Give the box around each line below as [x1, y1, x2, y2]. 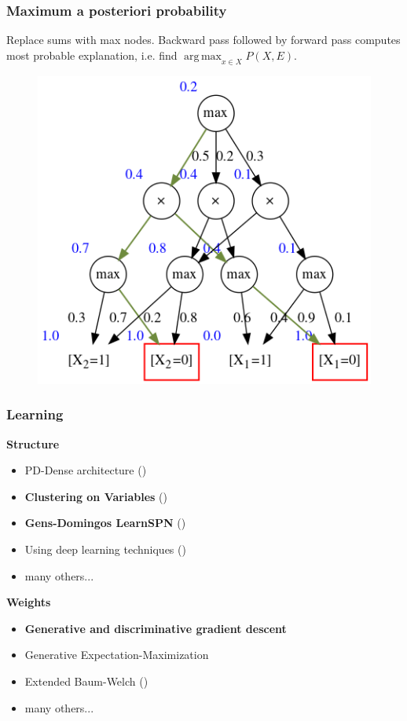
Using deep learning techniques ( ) [24, 541, 186, 558]
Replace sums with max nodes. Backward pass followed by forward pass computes [6, 31, 401, 48]
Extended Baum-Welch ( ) [24, 673, 148, 690]
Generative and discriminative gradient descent [24, 620, 287, 636]
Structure [6, 435, 60, 452]
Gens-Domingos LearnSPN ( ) [24, 514, 186, 531]
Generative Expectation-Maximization [24, 646, 209, 663]
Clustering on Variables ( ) [24, 488, 167, 504]
